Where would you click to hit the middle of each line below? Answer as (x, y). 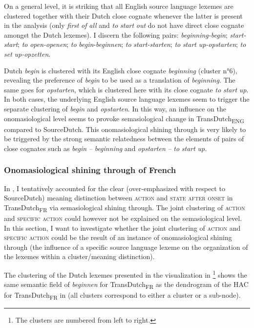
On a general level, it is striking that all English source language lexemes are (119, 6)
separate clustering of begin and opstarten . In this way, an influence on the (115, 108)
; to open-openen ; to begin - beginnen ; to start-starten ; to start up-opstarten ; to (132, 44)
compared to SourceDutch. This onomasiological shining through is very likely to (125, 129)
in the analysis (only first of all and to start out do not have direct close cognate (124, 25)
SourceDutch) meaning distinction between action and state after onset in (118, 198)
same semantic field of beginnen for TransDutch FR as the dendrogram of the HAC (126, 285)
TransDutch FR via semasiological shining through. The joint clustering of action (125, 208)
